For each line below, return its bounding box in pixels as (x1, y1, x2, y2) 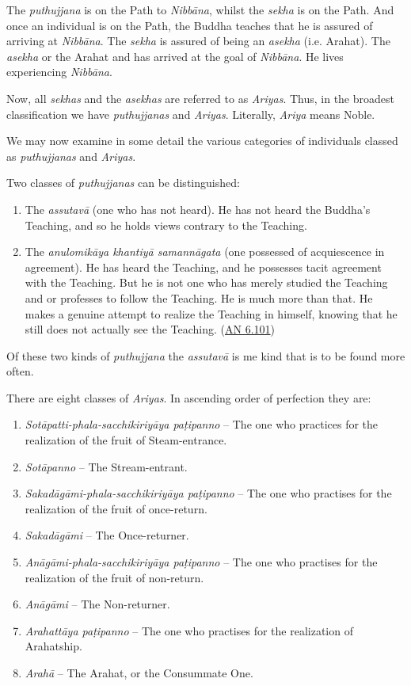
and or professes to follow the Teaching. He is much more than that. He (25, 289, 373, 306)
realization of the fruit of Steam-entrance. (25, 432, 227, 448)
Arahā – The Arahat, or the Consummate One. (25, 665, 253, 680)
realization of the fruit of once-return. (25, 500, 207, 516)
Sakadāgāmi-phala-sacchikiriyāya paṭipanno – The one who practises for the (25, 485, 392, 501)
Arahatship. (25, 638, 82, 654)
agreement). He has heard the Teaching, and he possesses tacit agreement (25, 258, 382, 275)
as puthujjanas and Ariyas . (6, 147, 136, 164)
